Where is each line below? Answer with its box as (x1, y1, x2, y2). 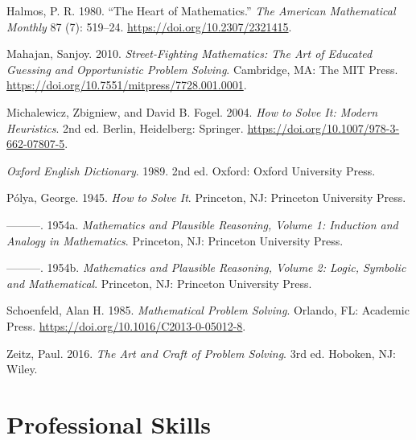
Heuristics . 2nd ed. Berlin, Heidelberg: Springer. (6, 119, 244, 136)
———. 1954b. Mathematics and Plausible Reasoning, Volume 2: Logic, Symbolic (6, 259, 406, 276)
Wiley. (6, 360, 38, 377)
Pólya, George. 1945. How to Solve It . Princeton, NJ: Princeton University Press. (6, 189, 406, 206)
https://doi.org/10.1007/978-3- (247, 119, 400, 136)
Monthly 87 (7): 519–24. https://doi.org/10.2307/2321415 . (6, 18, 292, 35)
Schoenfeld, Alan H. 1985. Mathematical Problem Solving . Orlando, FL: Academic (6, 302, 410, 319)
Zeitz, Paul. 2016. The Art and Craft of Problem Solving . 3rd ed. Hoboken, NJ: (6, 344, 396, 361)
